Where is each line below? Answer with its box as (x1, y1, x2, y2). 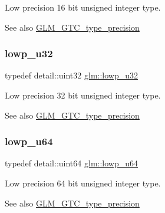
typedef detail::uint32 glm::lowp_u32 (5, 69, 138, 81)
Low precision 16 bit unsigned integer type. (5, 1, 161, 13)
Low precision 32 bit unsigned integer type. (5, 89, 161, 101)
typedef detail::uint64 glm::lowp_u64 (5, 157, 138, 169)
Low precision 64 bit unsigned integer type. (5, 177, 161, 189)
